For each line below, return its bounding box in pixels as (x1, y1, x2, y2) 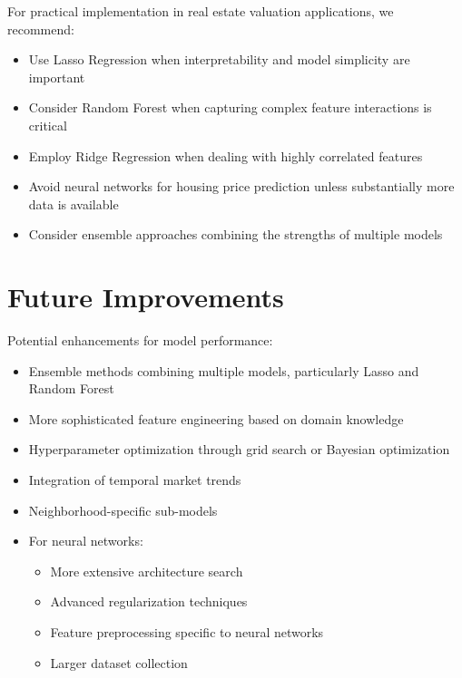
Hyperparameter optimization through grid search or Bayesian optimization (28, 440, 450, 459)
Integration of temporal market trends (28, 470, 241, 489)
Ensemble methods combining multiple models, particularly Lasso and (28, 361, 419, 380)
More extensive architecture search (50, 561, 243, 580)
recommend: (7, 19, 74, 38)
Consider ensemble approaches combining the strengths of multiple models (28, 225, 443, 244)
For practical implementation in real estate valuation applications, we (7, 2, 394, 20)
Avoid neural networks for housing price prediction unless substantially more (28, 177, 455, 196)
